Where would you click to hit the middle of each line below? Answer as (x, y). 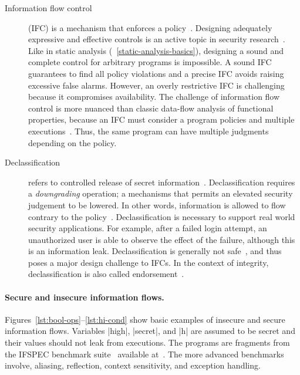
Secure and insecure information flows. (85, 297)
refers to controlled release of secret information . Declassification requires (162, 182)
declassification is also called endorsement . (106, 274)
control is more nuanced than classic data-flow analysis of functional (151, 108)
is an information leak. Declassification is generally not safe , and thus (155, 251)
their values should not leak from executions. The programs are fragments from (147, 342)
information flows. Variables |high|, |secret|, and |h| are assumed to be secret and (150, 331)
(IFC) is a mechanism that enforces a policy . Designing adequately (150, 27)
